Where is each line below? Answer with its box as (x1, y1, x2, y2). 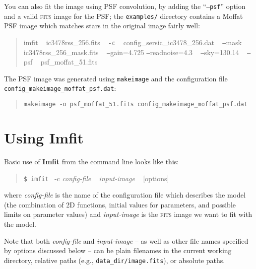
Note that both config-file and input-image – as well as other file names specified (4, 235, 249, 246)
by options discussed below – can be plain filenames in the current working (4, 245, 232, 256)
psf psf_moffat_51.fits (23, 57, 98, 67)
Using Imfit (4, 127, 84, 147)
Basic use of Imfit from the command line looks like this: (4, 156, 179, 166)
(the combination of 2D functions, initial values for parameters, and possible (4, 199, 236, 209)
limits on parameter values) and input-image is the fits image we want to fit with (4, 209, 252, 219)
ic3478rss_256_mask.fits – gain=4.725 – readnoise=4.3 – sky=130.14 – (23, 47, 251, 57)
